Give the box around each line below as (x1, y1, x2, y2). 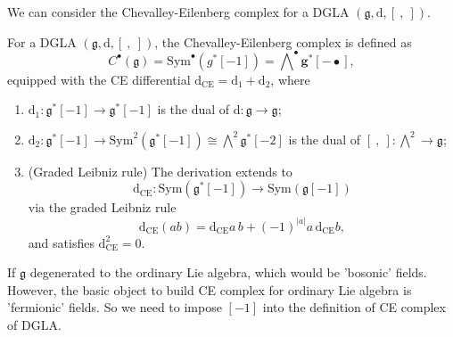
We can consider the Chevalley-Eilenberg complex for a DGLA (7, 3, 350, 21)
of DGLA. (7, 315, 62, 333)
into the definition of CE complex (262, 298, 446, 316)
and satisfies (28, 233, 95, 251)
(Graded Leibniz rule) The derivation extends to (28, 161, 292, 180)
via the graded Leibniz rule (28, 198, 177, 217)
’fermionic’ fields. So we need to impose (7, 298, 222, 316)
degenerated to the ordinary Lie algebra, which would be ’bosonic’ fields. (29, 263, 427, 282)
